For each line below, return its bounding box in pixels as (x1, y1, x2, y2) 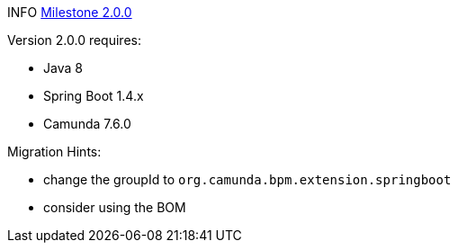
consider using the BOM (43, 200, 186, 215)
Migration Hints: (7, 144, 102, 159)
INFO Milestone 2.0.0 (7, 4, 132, 20)
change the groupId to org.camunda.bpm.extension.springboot (43, 172, 452, 187)
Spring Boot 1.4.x (43, 88, 144, 103)
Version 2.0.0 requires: (7, 32, 141, 48)
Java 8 (43, 60, 83, 76)
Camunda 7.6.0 (43, 116, 131, 131)
